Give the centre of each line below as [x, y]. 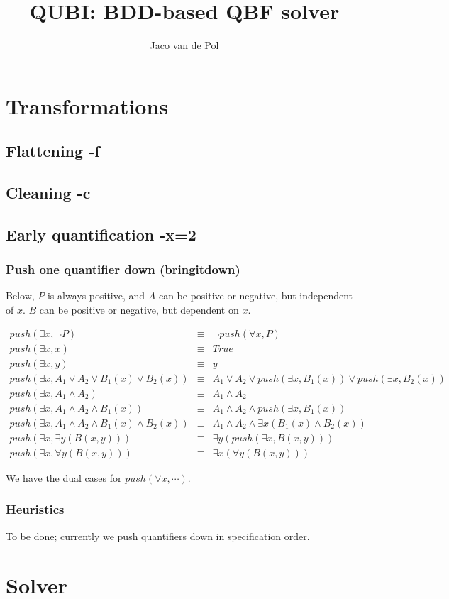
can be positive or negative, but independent [256, 296]
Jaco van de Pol [184, 45]
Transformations [87, 105]
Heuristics [35, 509]
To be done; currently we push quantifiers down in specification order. [158, 535]
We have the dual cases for [64, 477]
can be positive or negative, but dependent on [139, 310]
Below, [20, 296]
